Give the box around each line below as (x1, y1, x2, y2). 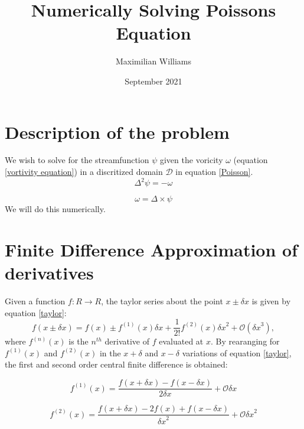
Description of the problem (5, 119, 230, 144)
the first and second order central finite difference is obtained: (5, 358, 228, 370)
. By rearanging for (210, 335, 280, 347)
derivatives (5, 261, 94, 285)
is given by (251, 295, 291, 307)
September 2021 (125, 74, 182, 87)
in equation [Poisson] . (175, 165, 253, 178)
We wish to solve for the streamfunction (5, 154, 149, 166)
